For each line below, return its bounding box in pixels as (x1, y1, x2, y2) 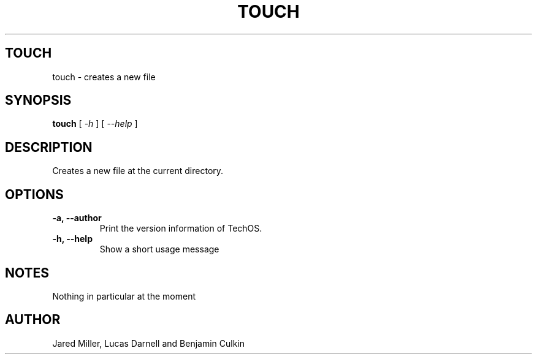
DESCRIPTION (5, 139, 93, 155)
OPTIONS (5, 186, 64, 202)
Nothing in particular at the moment (52, 290, 196, 301)
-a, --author (52, 213, 102, 224)
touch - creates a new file (52, 71, 156, 82)
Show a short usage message (99, 244, 219, 255)
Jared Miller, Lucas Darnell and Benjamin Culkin (52, 338, 245, 349)
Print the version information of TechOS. (99, 223, 262, 234)
